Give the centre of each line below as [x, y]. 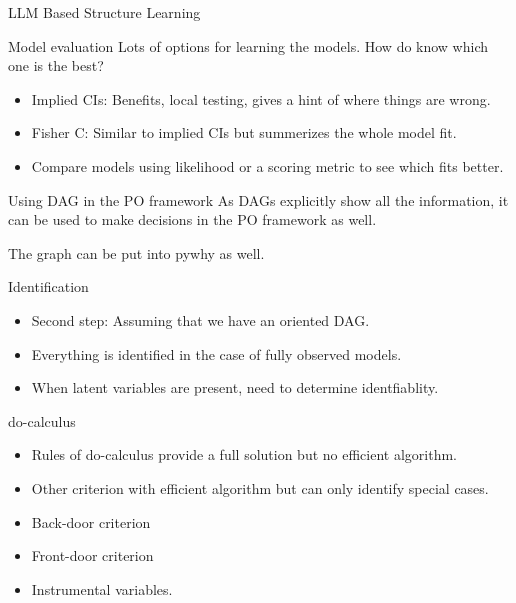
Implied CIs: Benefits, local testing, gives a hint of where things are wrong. [261, 98]
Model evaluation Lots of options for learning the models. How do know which [248, 45]
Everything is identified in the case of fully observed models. [216, 353]
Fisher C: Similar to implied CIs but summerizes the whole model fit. [244, 132]
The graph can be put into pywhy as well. [136, 252]
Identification [48, 286]
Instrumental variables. [102, 588]
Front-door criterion [92, 555]
